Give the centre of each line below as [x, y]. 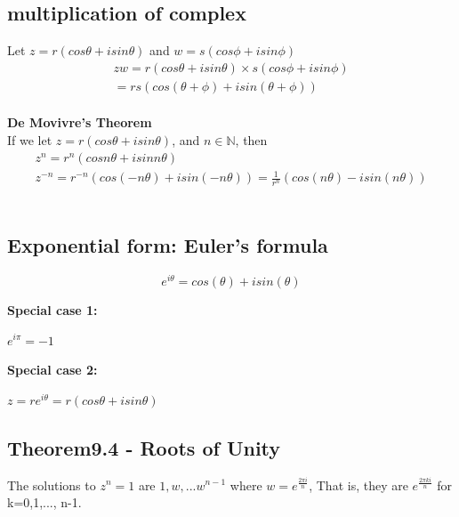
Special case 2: [52, 370]
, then [251, 140]
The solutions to [52, 485]
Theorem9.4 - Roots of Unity [144, 447]
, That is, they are [358, 485]
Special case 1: [52, 309]
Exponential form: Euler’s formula [168, 245]
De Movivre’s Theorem [80, 122]
